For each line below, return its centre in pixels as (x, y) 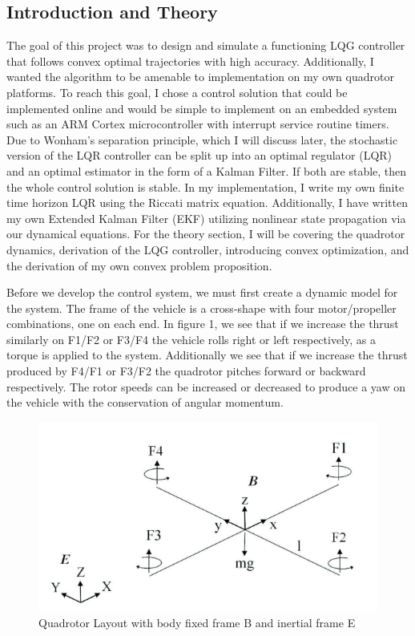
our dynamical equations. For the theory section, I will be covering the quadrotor (206, 234)
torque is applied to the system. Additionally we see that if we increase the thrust (207, 355)
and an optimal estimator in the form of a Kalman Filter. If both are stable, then (207, 170)
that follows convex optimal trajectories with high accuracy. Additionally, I (190, 61)
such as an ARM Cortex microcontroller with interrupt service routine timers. (198, 124)
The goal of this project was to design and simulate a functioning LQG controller (206, 45)
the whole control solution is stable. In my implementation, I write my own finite (205, 186)
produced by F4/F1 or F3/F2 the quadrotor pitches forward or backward (186, 371)
